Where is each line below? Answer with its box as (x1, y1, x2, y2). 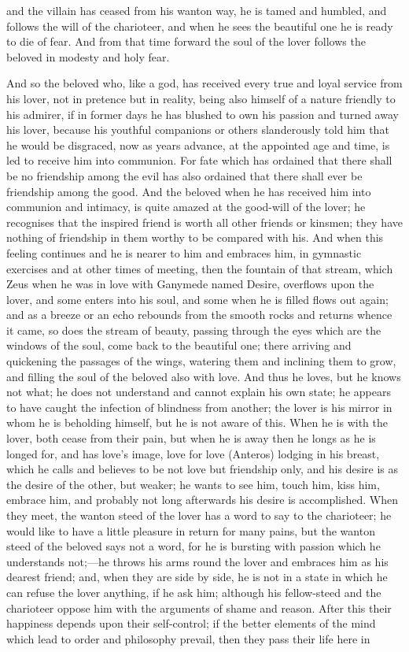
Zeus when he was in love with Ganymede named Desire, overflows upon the (6, 276, 374, 292)
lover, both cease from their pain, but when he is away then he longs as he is (6, 430, 376, 446)
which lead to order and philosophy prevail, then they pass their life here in (6, 630, 370, 646)
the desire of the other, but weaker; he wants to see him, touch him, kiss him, (6, 476, 380, 492)
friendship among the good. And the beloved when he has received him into (6, 183, 371, 199)
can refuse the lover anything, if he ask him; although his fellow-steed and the (6, 583, 381, 600)
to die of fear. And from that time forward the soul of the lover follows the (6, 33, 366, 50)
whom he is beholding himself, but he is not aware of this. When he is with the (6, 414, 388, 431)
